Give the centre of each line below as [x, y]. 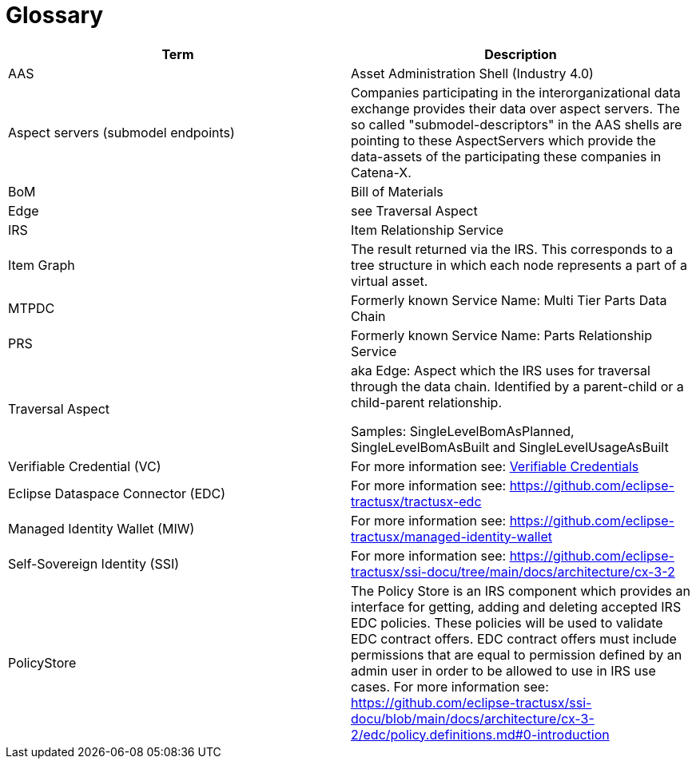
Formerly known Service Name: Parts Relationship [502, 335]
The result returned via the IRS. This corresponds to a [512, 249]
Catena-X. [381, 172]
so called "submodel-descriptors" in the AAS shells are [517, 124]
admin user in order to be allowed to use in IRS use [503, 670]
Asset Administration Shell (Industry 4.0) [472, 73]
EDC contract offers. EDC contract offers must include [514, 638]
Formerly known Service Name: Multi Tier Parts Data [509, 300]
